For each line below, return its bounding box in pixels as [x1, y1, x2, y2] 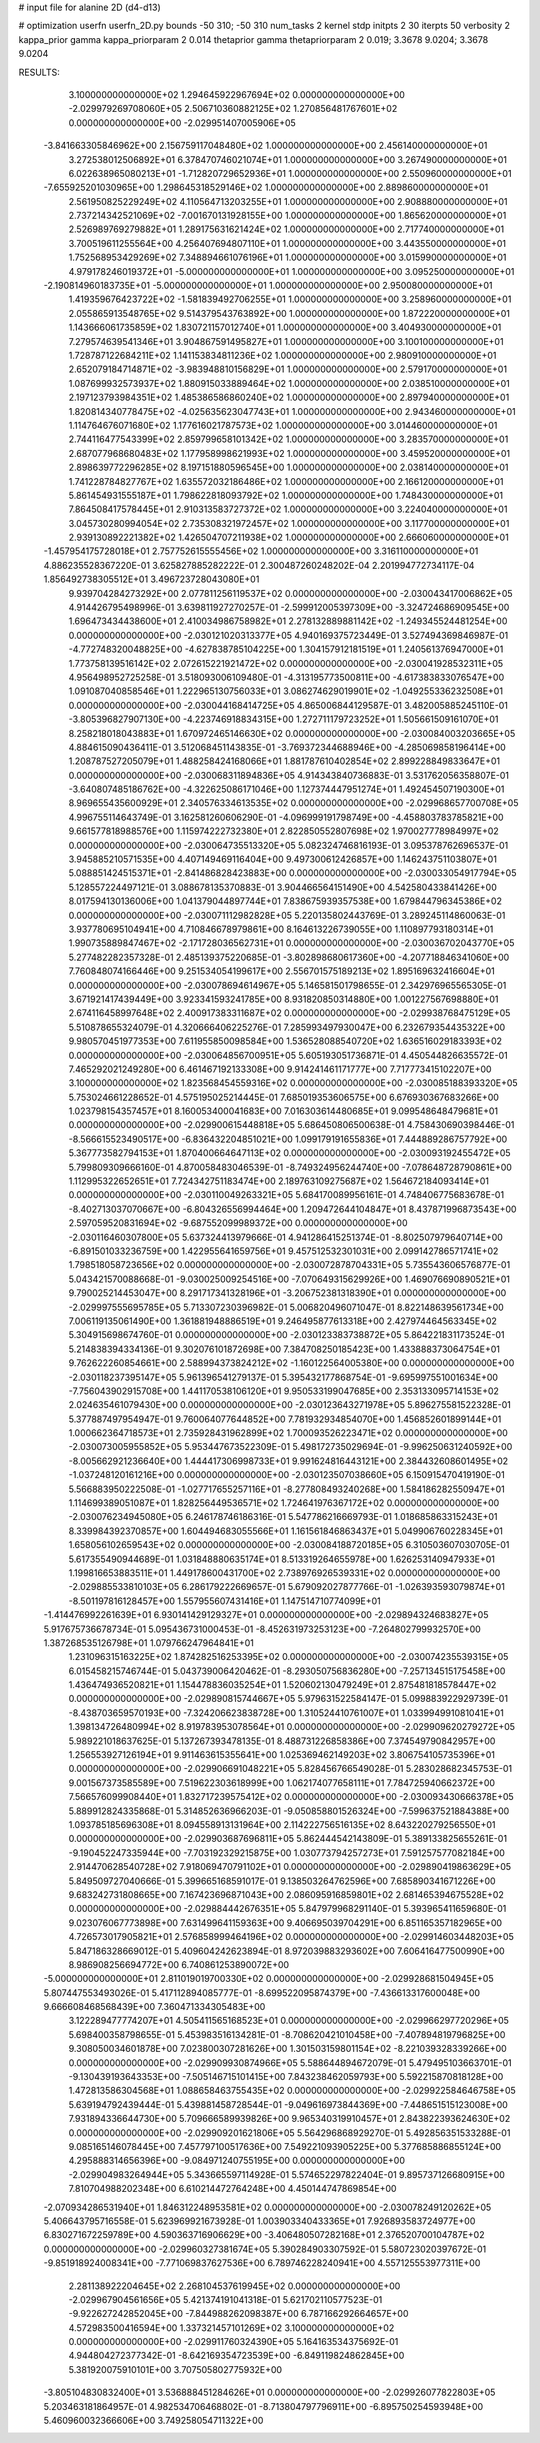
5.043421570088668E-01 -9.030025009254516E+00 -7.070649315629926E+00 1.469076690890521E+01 [68, 1273, 510, 1285]
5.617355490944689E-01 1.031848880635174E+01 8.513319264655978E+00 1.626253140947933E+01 [68, 1553, 495, 1565]
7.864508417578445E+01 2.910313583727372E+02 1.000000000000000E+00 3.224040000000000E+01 [68, 503, 508, 515]
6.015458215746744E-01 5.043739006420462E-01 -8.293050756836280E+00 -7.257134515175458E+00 [68, 1665, 506, 1677]
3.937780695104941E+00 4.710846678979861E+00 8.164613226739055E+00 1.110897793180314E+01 [68, 923, 494, 935]
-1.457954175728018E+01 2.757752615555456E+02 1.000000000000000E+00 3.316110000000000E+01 [43, 545, 479, 557]
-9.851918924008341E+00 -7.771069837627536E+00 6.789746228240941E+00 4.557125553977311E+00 [43, 2257, 481, 2269]
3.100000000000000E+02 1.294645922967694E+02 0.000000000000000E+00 [68, 88, 405, 100]
